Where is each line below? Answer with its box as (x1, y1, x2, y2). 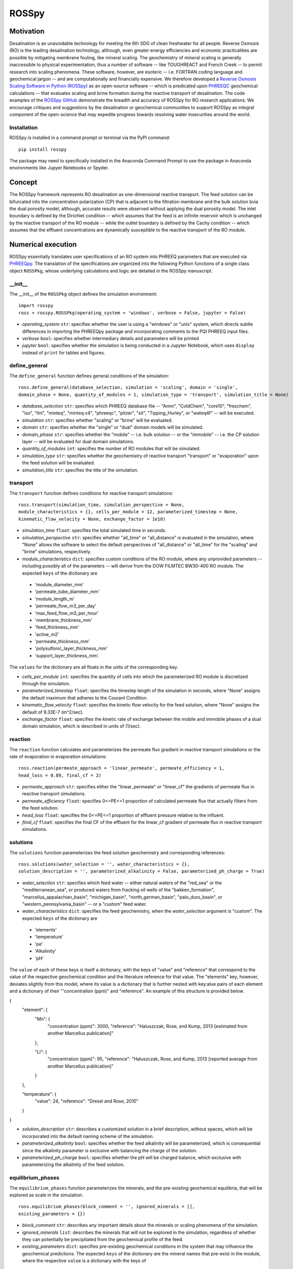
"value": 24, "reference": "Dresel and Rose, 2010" (35, 1098, 139, 1104)
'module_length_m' (35, 595, 75, 602)
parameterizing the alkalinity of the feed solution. (22, 1161, 125, 1167)
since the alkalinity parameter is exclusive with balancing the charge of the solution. (22, 1147, 198, 1153)
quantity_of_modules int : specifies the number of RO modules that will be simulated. (22, 446, 201, 452)
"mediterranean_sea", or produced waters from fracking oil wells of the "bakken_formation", (22, 887, 215, 893)
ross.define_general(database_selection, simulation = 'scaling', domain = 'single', (18, 385, 238, 390)
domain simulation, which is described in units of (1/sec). (22, 723, 141, 729)
